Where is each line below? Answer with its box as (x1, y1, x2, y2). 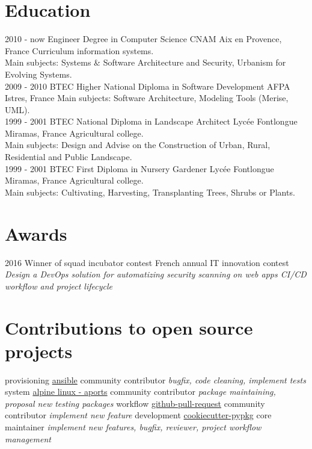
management (5, 432, 51, 445)
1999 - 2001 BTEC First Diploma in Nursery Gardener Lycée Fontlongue (5, 162, 274, 175)
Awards (5, 221, 67, 246)
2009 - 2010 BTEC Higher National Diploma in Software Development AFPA (5, 79, 290, 92)
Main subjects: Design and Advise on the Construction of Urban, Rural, (5, 138, 271, 151)
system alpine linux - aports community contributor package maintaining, (5, 385, 276, 398)
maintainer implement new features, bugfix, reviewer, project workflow (5, 421, 262, 433)
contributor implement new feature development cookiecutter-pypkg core (5, 409, 272, 421)
